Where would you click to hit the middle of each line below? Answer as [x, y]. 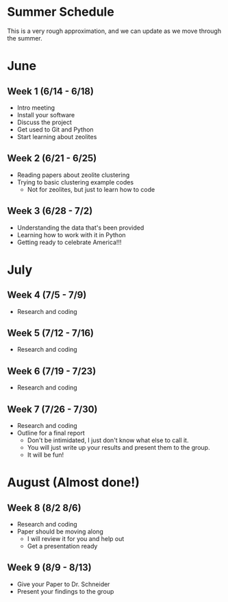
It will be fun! [46, 455]
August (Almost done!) [74, 482]
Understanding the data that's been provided [80, 228]
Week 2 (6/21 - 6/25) [52, 158]
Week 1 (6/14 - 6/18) [51, 91]
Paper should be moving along [60, 531]
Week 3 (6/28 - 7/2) [50, 211]
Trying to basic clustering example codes [75, 182]
